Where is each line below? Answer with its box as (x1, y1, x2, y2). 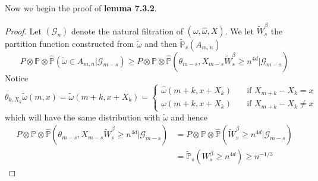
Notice (5, 71, 29, 84)
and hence (171, 110, 208, 123)
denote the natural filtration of (71, 24, 183, 37)
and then (144, 37, 177, 50)
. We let (225, 24, 254, 37)
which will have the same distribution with (5, 110, 160, 123)
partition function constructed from (5, 37, 134, 50)
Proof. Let (5, 24, 42, 37)
